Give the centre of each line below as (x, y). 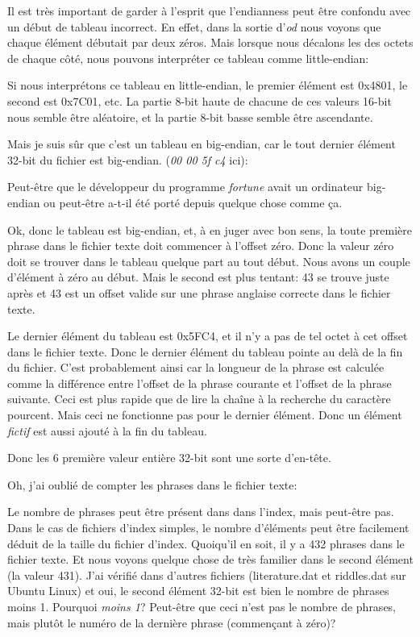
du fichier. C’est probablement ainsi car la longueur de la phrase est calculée (196, 367)
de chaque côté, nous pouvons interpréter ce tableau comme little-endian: (188, 58)
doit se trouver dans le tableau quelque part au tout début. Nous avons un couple (209, 261)
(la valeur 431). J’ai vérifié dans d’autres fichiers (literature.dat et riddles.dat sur (207, 575)
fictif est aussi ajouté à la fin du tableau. (107, 430)
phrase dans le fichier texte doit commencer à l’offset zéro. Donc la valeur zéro (201, 246)
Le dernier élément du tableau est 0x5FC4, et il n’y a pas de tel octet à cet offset (208, 336)
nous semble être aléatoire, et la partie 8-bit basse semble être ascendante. (190, 117)
